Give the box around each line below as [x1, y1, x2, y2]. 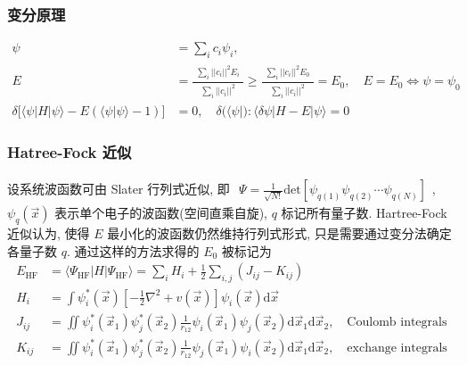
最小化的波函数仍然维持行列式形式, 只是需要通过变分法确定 [107, 224, 452, 243]
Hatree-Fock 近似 [7, 141, 132, 162]
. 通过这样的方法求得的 [66, 241, 200, 260]
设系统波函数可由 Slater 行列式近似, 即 [7, 179, 230, 198]
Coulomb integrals [347, 316, 447, 329]
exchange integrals [347, 341, 447, 354]
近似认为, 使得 [7, 224, 90, 243]
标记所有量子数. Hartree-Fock [281, 203, 447, 222]
